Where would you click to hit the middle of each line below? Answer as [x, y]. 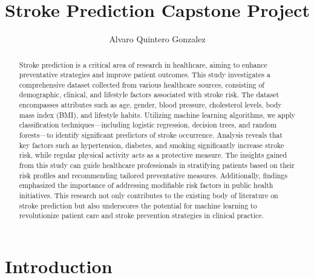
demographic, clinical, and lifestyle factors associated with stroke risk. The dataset [149, 95]
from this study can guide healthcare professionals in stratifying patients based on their [157, 165]
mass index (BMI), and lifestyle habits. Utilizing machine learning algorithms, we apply [157, 115]
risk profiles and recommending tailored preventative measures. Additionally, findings [153, 175]
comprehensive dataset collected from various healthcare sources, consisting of [142, 84]
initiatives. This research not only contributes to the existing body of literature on [149, 196]
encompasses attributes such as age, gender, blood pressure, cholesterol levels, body [150, 105]
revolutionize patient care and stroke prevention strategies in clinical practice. [141, 215]
